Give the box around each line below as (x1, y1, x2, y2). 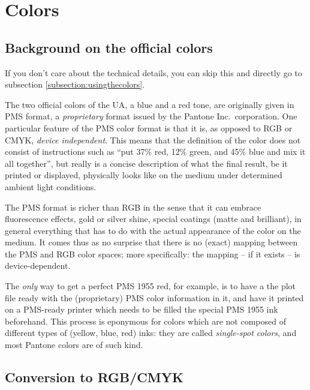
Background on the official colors (5, 38, 213, 56)
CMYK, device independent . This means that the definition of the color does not (5, 133, 301, 146)
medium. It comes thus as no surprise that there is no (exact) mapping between (5, 236, 298, 248)
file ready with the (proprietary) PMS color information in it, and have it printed (5, 291, 304, 304)
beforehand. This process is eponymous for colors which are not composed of (5, 314, 286, 327)
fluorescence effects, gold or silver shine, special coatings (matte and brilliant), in (5, 212, 302, 225)
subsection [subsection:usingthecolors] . (5, 78, 145, 91)
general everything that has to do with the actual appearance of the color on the (5, 224, 301, 236)
